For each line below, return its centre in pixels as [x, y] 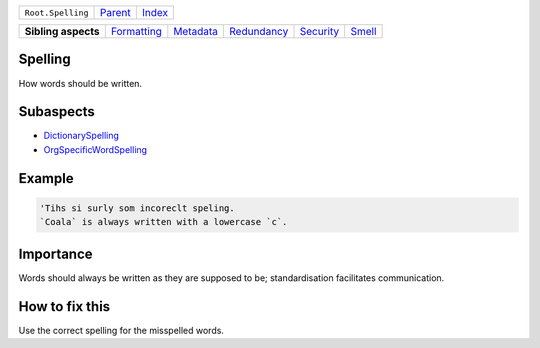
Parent [115, 12]
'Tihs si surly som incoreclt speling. [137, 208]
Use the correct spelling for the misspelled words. [121, 330]
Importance [56, 253]
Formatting [136, 31]
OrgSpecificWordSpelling [95, 149]
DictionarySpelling [81, 136]
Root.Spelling [56, 12]
